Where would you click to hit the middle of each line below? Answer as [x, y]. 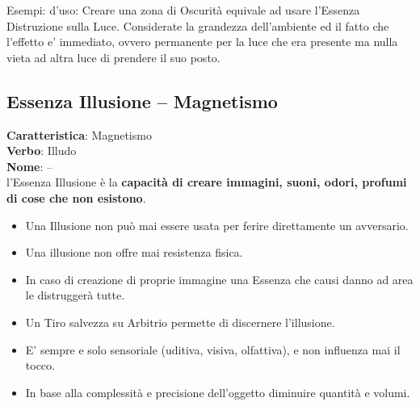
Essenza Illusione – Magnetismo [142, 100]
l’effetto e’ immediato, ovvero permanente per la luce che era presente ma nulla [202, 42]
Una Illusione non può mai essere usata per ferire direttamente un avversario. [217, 225]
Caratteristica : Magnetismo [79, 134]
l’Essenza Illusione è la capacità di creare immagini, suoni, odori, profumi [207, 182]
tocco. [40, 365]
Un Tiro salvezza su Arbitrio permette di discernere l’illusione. [180, 322]
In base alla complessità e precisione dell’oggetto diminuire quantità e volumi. [218, 392]
